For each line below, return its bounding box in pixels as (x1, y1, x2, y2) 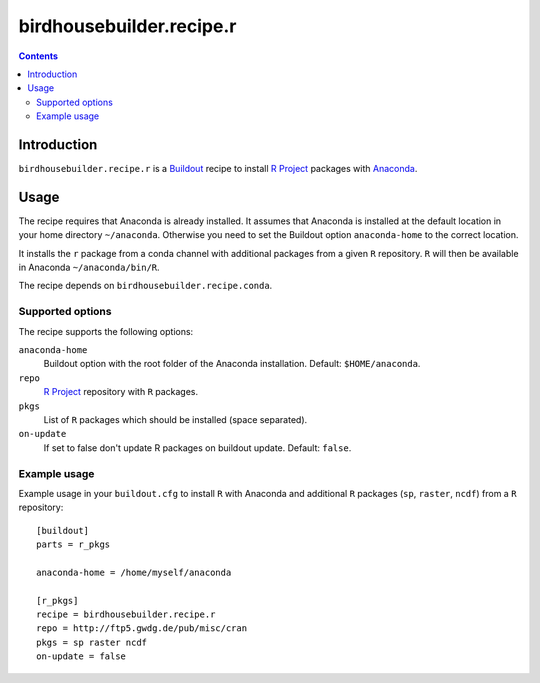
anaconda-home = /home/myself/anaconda (36, 566, 232, 578)
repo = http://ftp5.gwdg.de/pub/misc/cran (36, 623, 248, 634)
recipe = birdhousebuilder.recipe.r (36, 609, 216, 620)
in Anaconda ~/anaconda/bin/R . (18, 261, 160, 274)
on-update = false (36, 651, 127, 662)
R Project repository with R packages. (43, 386, 199, 398)
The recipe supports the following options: (18, 325, 194, 337)
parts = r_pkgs (36, 539, 111, 550)
